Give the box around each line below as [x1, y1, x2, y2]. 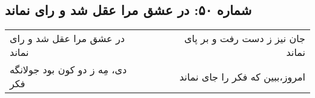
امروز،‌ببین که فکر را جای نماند [179, 69, 305, 84]
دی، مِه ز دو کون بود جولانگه [10, 63, 127, 77]
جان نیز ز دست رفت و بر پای [184, 31, 305, 46]
